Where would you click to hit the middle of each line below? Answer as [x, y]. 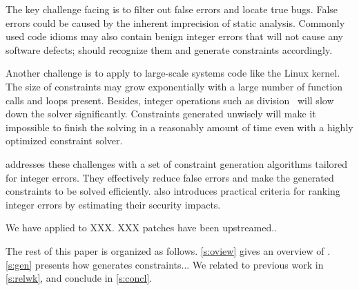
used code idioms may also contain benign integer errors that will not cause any [174, 36]
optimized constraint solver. [64, 141]
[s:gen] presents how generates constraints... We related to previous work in [165, 264]
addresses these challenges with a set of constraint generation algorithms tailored [177, 163]
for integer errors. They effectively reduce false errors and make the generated [170, 177]
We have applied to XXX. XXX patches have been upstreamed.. [141, 228]
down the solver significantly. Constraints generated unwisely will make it [161, 114]
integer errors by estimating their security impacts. [113, 204]
